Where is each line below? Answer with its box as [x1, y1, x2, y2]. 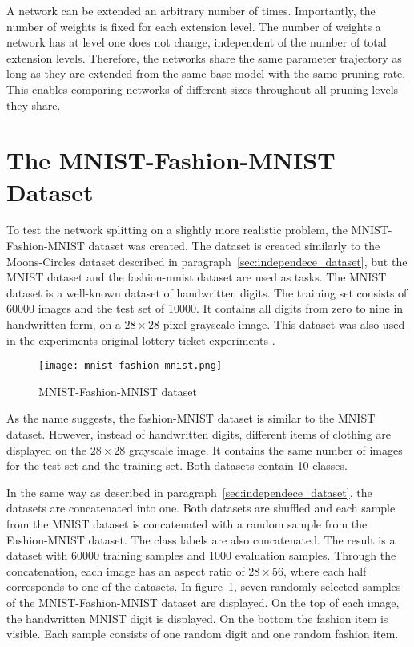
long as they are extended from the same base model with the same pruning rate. [6, 65, 406, 82]
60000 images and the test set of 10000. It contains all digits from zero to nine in [6, 300, 404, 317]
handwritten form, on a [6, 316, 121, 333]
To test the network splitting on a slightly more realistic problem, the [6, 221, 348, 238]
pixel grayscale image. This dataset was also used [163, 316, 405, 333]
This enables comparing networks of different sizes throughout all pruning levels [6, 80, 399, 97]
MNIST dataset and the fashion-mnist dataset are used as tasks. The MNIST [6, 269, 387, 285]
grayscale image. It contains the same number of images [128, 441, 403, 458]
